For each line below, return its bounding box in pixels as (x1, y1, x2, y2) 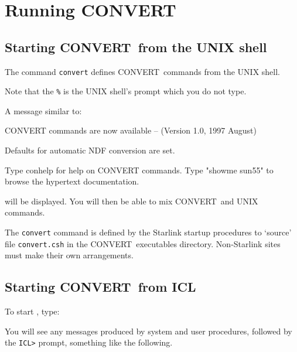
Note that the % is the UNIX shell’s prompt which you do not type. (5, 85, 247, 97)
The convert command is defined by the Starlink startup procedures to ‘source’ (5, 226, 292, 238)
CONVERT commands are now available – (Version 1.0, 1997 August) (5, 124, 257, 136)
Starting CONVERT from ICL (5, 278, 196, 296)
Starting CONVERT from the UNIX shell (5, 37, 267, 56)
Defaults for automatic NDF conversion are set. (5, 144, 175, 156)
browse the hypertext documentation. (5, 175, 139, 187)
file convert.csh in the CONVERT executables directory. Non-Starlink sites (5, 237, 281, 250)
